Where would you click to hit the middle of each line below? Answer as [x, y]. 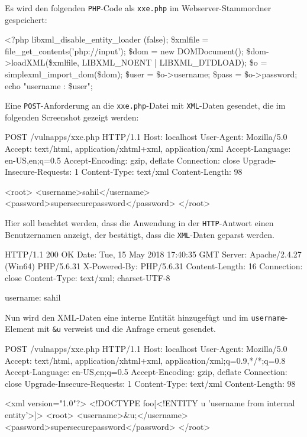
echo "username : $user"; [49, 85]
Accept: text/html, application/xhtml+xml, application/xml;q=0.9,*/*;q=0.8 [145, 360]
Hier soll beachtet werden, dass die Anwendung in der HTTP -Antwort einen [139, 223]
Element [20, 329]
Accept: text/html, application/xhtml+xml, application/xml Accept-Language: [148, 149]
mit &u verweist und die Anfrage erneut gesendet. [127, 329]
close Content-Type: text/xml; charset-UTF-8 [88, 277]
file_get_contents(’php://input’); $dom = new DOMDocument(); [124, 50]
